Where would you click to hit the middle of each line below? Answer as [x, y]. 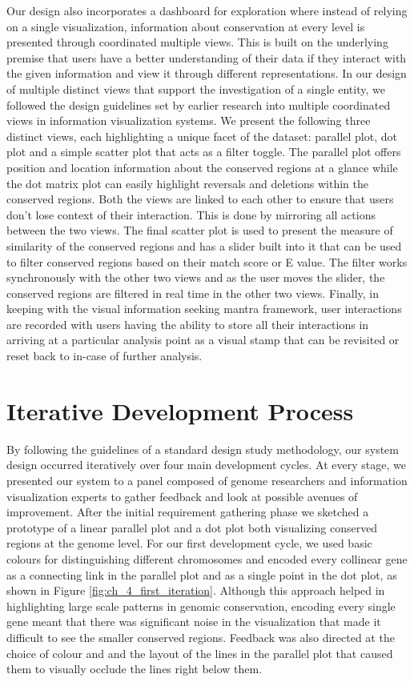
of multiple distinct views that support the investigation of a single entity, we [196, 88]
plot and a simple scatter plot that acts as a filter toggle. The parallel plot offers [204, 152]
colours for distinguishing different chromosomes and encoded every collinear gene [207, 558]
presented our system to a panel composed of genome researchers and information [207, 480]
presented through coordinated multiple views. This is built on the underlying [197, 42]
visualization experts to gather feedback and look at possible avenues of [182, 496]
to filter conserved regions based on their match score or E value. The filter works [207, 261]
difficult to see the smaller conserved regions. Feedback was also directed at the [201, 637]
